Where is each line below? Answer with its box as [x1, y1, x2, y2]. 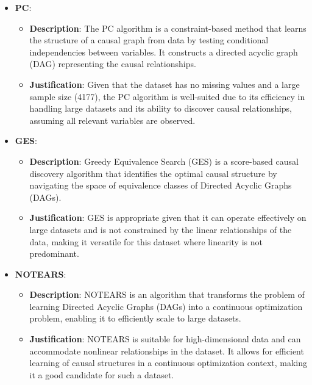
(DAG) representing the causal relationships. [29, 57, 196, 70]
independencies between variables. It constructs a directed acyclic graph [29, 45, 298, 58]
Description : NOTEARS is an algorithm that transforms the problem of [29, 288, 305, 301]
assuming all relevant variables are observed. [29, 113, 196, 126]
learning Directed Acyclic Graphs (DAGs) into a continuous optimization [29, 300, 303, 312]
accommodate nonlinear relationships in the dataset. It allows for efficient [29, 344, 304, 357]
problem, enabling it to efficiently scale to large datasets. [29, 312, 241, 325]
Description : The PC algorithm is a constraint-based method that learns [29, 21, 307, 34]
